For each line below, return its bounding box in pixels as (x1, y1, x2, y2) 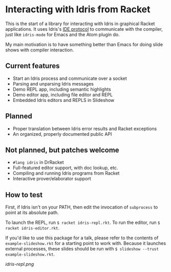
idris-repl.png (5, 261, 34, 267)
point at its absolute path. (5, 210, 59, 216)
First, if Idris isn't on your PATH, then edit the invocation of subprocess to (5, 204, 158, 211)
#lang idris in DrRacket (12, 159, 64, 165)
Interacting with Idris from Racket (5, 4, 151, 15)
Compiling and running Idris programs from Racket (12, 170, 120, 176)
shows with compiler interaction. (5, 47, 74, 53)
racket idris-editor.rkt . (5, 225, 60, 231)
